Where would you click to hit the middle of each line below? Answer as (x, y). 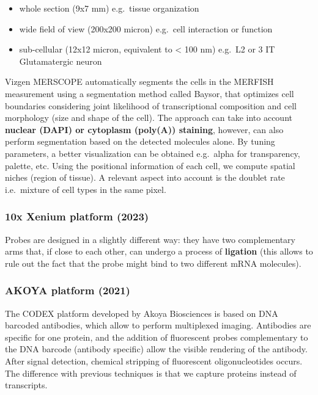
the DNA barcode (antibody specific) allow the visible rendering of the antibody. (156, 349)
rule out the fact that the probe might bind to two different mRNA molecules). (153, 263)
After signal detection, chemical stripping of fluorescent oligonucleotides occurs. (154, 361)
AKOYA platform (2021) (68, 290)
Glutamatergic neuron (61, 61)
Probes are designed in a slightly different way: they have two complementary (150, 239)
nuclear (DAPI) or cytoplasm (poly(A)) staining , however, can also (144, 129)
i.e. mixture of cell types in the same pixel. (86, 189)
